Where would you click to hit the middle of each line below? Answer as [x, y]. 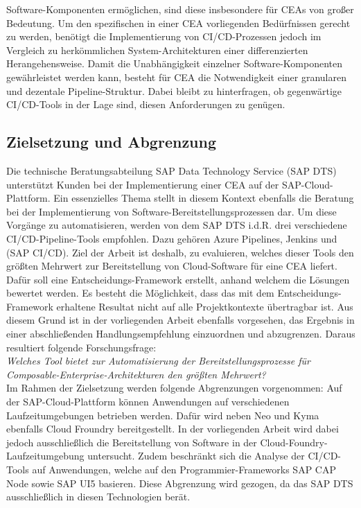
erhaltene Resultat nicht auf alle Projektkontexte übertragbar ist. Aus [205, 306]
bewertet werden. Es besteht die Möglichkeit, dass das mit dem [140, 293]
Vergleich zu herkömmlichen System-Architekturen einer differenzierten [157, 50]
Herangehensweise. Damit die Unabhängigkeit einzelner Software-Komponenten [175, 63]
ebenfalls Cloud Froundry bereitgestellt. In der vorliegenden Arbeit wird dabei [173, 429]
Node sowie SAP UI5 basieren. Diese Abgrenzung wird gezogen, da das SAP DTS [180, 483]
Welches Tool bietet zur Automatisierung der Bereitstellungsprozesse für [158, 361]
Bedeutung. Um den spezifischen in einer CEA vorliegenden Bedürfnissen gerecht [178, 23]
